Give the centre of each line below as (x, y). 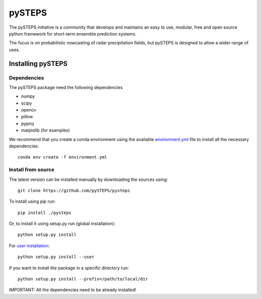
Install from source (32, 170)
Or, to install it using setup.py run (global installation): (62, 224)
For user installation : (29, 246)
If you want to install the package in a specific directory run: (69, 268)
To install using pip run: (32, 201)
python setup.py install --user (56, 257)
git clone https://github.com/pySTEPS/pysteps (74, 190)
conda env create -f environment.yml (63, 157)
